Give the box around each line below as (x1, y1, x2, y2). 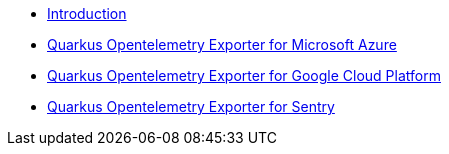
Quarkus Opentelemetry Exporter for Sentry (47, 98, 335, 115)
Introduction (47, 5, 127, 22)
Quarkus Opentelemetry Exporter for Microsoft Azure (47, 36, 397, 53)
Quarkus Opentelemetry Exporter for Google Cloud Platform (47, 67, 441, 84)
